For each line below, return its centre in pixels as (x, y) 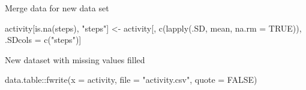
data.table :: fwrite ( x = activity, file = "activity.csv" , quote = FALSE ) (131, 80)
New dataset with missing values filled (75, 59)
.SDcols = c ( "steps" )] (43, 40)
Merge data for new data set (57, 8)
